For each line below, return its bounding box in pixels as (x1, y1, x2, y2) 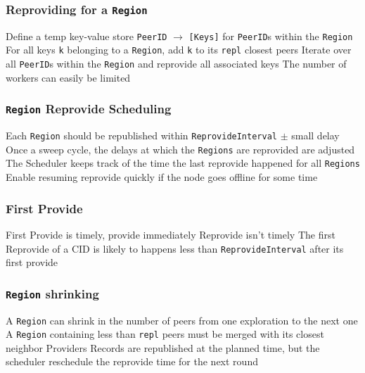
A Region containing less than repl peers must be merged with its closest (6, 327, 324, 341)
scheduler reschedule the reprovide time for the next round (6, 354, 258, 369)
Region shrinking (6, 284, 99, 302)
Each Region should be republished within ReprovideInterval (6, 128, 277, 143)
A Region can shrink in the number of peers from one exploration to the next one (6, 312, 358, 327)
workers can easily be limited (6, 70, 131, 84)
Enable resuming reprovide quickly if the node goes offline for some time (6, 170, 318, 184)
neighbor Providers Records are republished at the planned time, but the (6, 340, 320, 355)
